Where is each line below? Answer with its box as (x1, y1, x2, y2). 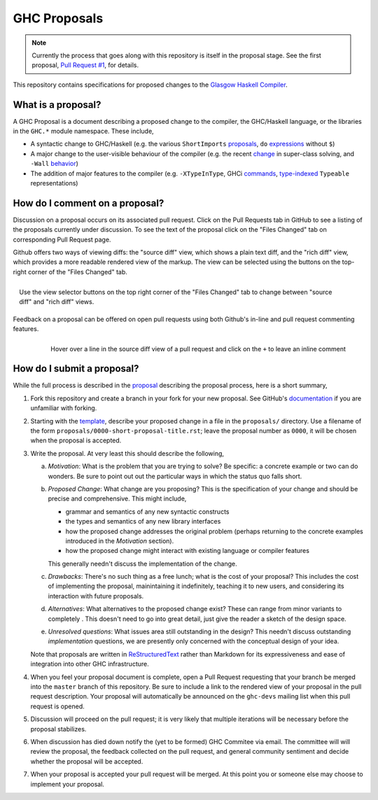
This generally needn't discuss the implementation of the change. (48, 559, 237, 568)
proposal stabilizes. (30, 724, 87, 733)
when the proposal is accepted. (30, 436, 122, 444)
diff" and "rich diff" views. (19, 297, 94, 306)
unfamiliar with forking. (30, 404, 97, 412)
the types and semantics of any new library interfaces (65, 517, 221, 526)
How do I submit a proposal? (13, 363, 139, 374)
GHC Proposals (13, 10, 104, 26)
